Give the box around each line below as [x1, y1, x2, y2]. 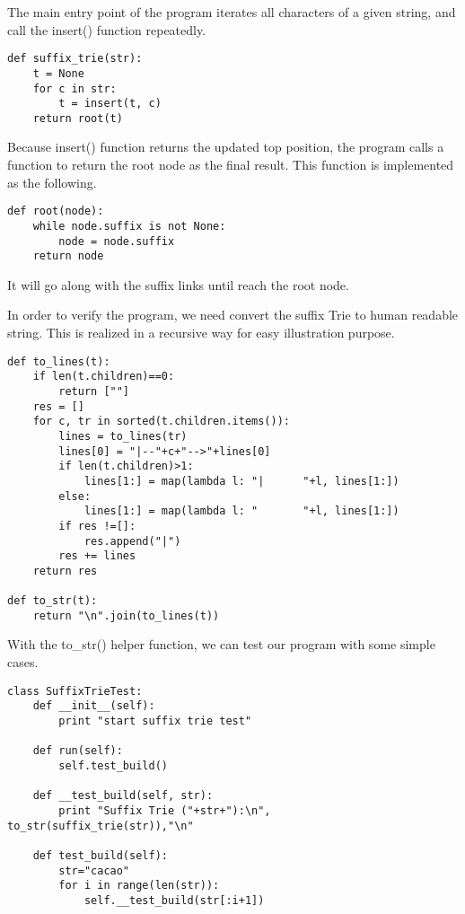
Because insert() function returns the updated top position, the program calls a [7, 137, 444, 156]
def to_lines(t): [7, 355, 110, 368]
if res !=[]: [58, 519, 136, 532]
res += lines [58, 549, 136, 563]
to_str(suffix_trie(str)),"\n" [7, 819, 194, 832]
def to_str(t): [7, 594, 98, 608]
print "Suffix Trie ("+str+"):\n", [58, 804, 271, 817]
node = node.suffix [58, 234, 175, 248]
